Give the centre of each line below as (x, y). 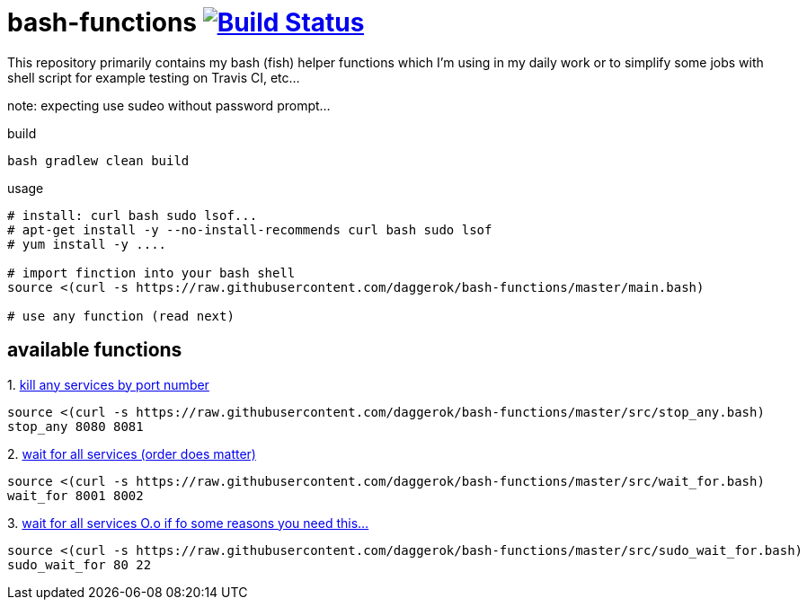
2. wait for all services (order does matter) (132, 453)
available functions (95, 350)
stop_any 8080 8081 (75, 426)
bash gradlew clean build (98, 160)
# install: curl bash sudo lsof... (133, 215)
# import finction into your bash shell (151, 273)
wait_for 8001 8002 (75, 495)
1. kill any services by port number (108, 384)
